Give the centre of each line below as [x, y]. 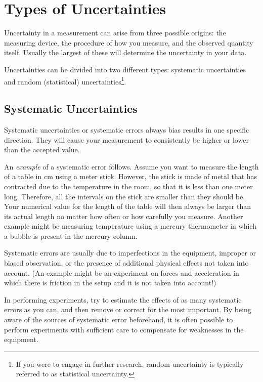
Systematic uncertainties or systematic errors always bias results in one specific [127, 129]
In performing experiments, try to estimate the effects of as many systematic [123, 299]
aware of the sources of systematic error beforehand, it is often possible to [119, 320]
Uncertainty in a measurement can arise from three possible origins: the [115, 33]
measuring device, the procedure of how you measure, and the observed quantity [129, 42]
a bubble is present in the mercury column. [71, 236]
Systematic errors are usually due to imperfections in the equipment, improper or [130, 253]
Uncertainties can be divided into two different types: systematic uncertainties [125, 69]
